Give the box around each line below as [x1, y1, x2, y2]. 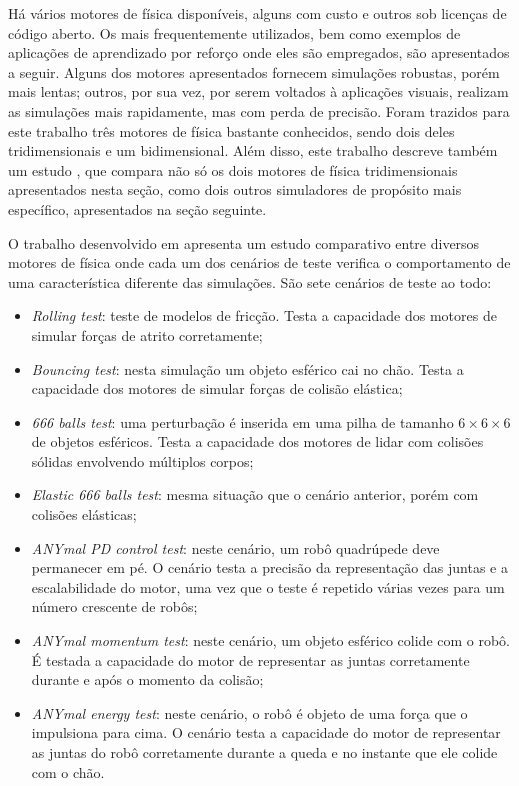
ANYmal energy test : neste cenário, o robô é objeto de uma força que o [31, 702, 468, 723]
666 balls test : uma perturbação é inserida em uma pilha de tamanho [31, 411, 454, 432]
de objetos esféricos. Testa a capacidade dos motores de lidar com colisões [31, 431, 484, 452]
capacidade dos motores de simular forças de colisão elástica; [31, 378, 403, 399]
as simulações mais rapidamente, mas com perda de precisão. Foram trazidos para [8, 100, 510, 121]
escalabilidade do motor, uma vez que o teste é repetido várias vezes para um [31, 576, 505, 597]
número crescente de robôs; [31, 596, 198, 617]
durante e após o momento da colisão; [31, 669, 264, 690]
